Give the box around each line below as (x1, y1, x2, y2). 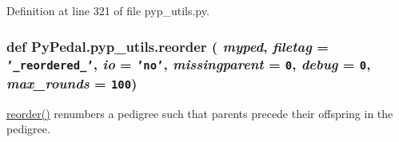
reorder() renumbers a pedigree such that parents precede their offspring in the (6, 105, 393, 121)
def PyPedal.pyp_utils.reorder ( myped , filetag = (6, 36, 329, 56)
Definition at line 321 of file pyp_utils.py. (6, 2, 209, 18)
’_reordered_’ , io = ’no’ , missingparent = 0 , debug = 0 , (6, 54, 371, 74)
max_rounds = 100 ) (6, 73, 138, 93)
